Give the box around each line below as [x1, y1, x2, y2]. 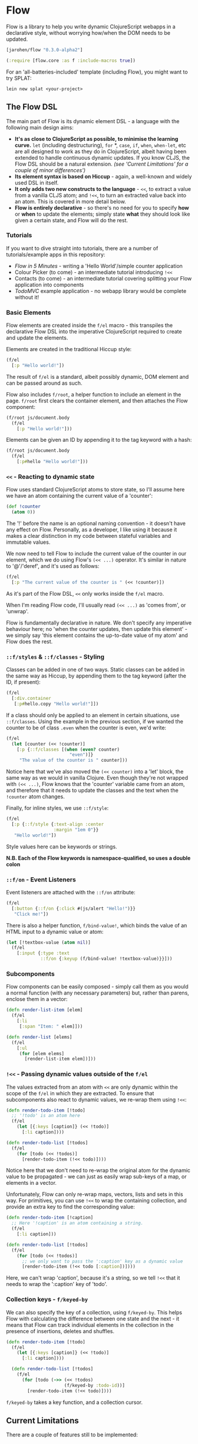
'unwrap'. [6, 607, 29, 614]
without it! [14, 293, 39, 300]
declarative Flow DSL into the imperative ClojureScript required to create [6, 328, 182, 335]
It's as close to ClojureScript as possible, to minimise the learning [14, 135, 179, 142]
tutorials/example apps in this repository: [6, 251, 105, 258]
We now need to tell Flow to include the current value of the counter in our [6, 550, 187, 557]
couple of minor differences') [14, 166, 86, 174]
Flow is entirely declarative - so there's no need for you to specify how [14, 204, 190, 211]
